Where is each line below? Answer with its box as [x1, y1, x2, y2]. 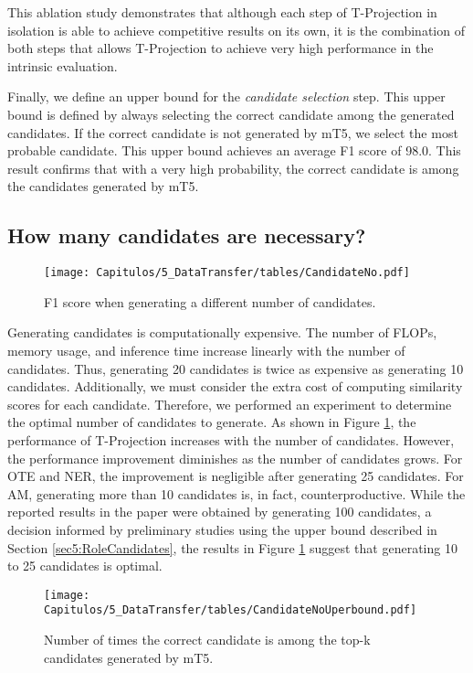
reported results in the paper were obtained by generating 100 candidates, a [7, 502, 432, 521]
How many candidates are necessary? [7, 221, 366, 250]
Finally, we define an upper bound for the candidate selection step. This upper [7, 87, 446, 106]
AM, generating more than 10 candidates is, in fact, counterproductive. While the [7, 484, 466, 503]
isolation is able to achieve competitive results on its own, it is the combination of [7, 20, 465, 39]
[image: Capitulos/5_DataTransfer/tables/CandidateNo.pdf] [44, 266, 410, 280]
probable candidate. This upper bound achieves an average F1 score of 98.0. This [7, 141, 461, 160]
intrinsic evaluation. [7, 56, 118, 75]
